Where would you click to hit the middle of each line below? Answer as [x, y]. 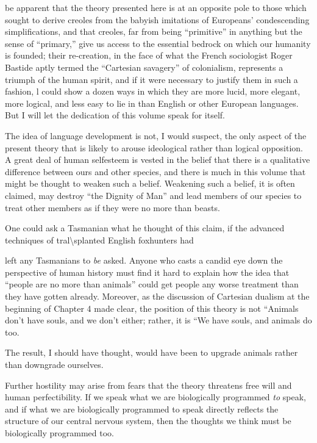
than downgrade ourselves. [54, 365]
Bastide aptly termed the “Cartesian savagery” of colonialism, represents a [144, 67]
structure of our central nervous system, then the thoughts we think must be [148, 421]
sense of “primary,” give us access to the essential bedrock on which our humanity [158, 43]
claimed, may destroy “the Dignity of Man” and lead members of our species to [153, 195]
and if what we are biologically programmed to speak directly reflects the [142, 409]
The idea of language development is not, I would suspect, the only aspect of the [156, 135]
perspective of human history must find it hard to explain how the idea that [147, 272]
